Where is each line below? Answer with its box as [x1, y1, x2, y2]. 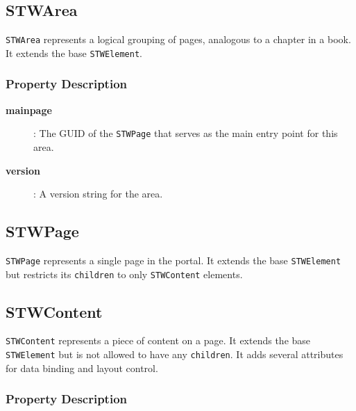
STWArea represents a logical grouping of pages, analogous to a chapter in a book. [6, 32, 351, 47]
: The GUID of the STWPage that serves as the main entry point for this [33, 126, 338, 140]
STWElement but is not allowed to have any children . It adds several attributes [6, 347, 344, 362]
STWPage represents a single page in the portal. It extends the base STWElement [6, 252, 341, 267]
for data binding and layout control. [6, 360, 158, 375]
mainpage [6, 102, 52, 117]
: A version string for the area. [33, 186, 163, 201]
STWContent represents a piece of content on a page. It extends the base [6, 333, 311, 348]
